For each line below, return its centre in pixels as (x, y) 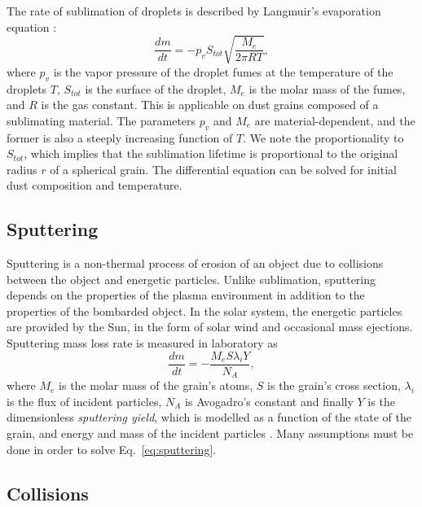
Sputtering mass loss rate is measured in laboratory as (142, 343)
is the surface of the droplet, (156, 88)
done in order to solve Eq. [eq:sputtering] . (112, 449)
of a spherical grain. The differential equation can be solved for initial (223, 169)
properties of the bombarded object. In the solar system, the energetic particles (204, 310)
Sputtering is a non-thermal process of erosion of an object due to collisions (195, 263)
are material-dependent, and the (335, 120)
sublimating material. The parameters (101, 120)
